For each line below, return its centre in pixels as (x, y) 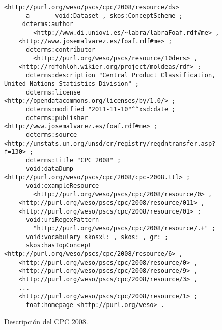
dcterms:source (51, 135)
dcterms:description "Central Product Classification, (121, 75)
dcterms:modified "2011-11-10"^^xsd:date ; (101, 109)
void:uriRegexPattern (62, 220)
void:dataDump (50, 169)
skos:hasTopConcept (59, 245)
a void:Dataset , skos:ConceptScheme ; (104, 16)
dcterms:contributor (60, 50)
